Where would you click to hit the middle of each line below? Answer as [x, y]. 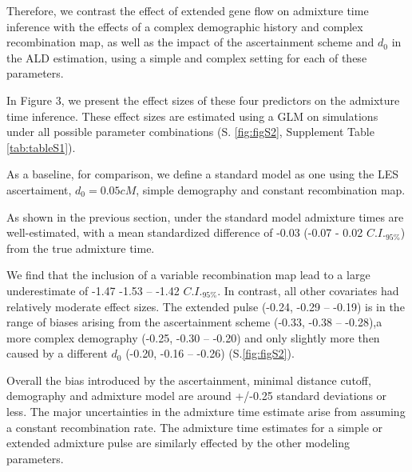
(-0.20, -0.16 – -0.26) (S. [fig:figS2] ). [210, 353]
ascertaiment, [39, 189]
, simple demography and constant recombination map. [271, 189]
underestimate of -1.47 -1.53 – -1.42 [93, 290]
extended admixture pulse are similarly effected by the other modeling [178, 443]
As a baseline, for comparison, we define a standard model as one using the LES [202, 174]
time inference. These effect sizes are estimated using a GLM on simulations [192, 116]
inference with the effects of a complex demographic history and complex [185, 26]
